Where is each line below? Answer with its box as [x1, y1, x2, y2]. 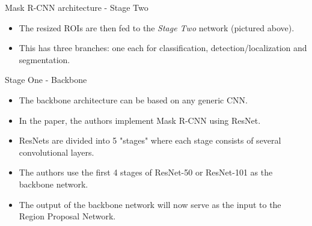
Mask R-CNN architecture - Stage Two [5, 1, 148, 13]
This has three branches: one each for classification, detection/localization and [19, 41, 307, 54]
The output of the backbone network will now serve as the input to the [19, 198, 281, 210]
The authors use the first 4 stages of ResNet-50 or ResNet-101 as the [19, 166, 273, 179]
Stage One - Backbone [5, 73, 87, 86]
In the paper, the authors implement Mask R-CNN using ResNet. [19, 114, 261, 126]
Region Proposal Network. [19, 210, 116, 222]
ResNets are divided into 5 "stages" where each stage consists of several [19, 134, 281, 147]
